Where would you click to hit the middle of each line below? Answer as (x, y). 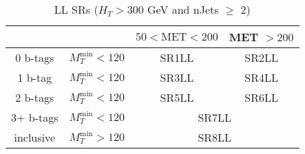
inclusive (35, 137)
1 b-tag (35, 77)
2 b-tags (35, 97)
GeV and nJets (183, 9)
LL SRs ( (76, 9)
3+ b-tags (35, 117)
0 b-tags (35, 57)
